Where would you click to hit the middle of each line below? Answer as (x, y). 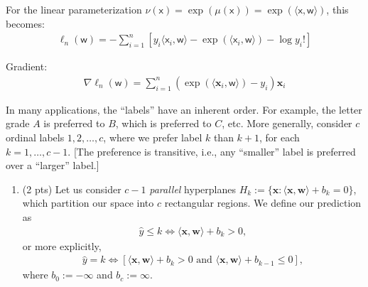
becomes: (25, 23)
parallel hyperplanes (193, 189)
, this (337, 9)
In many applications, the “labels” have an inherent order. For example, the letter (184, 109)
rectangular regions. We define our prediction (263, 203)
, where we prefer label (153, 137)
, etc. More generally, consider (287, 123)
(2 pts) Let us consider (72, 189)
